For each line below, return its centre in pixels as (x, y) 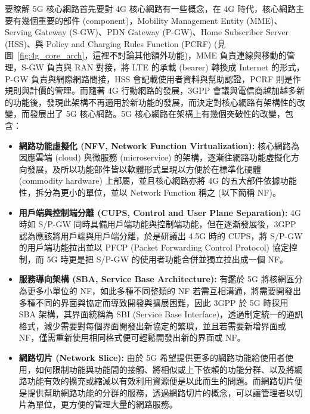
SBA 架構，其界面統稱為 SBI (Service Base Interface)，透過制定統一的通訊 (161, 314)
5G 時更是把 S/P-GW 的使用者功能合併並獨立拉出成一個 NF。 (168, 259)
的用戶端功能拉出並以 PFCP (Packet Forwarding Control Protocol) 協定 (154, 247)
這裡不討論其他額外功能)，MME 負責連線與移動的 (190, 55)
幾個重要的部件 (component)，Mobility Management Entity (132, 20)
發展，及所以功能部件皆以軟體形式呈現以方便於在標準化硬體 (144, 169)
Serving (18, 32)
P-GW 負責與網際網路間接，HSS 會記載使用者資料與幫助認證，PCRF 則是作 (153, 78)
